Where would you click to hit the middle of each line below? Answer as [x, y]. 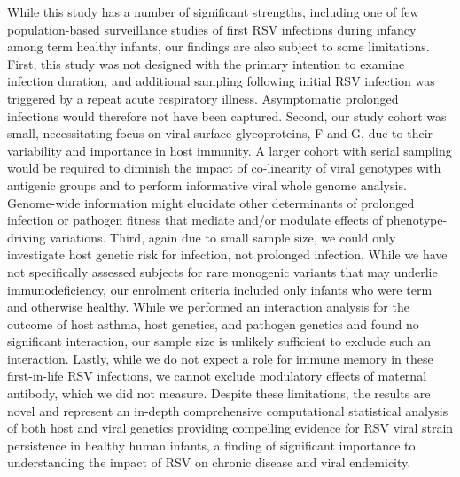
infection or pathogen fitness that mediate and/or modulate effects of [195, 220]
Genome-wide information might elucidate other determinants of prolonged [211, 202]
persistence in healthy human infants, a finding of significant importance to [211, 445]
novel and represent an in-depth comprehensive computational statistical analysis [228, 410]
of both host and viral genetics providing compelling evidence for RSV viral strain [230, 428]
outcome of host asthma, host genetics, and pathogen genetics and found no [213, 323]
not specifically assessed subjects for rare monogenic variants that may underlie [222, 271]
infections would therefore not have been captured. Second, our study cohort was [227, 115]
